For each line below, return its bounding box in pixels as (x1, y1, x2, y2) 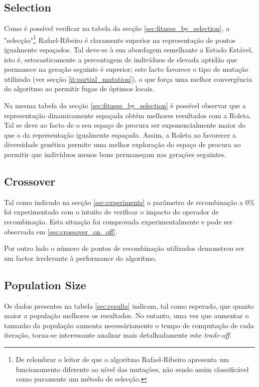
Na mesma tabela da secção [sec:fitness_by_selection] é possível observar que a (4, 100, 246, 111)
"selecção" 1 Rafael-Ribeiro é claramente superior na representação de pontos (4, 33, 236, 45)
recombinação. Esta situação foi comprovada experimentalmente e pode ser (4, 216, 233, 226)
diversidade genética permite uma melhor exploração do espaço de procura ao (4, 139, 241, 150)
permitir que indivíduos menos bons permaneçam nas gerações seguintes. (4, 149, 226, 159)
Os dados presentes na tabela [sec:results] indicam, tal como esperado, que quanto (4, 300, 254, 311)
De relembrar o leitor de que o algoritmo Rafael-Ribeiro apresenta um (15, 354, 229, 364)
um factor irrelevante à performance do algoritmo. (4, 252, 157, 263)
